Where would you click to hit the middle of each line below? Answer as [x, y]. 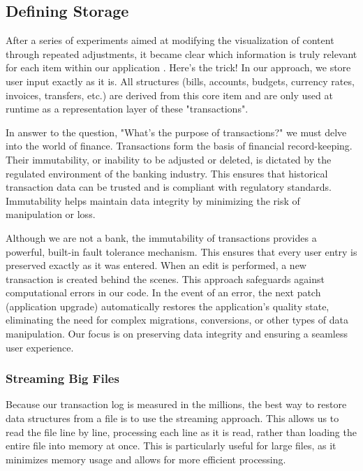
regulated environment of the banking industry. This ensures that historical [167, 173]
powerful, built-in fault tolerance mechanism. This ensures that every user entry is [181, 251]
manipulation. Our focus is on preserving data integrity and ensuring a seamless [177, 334]
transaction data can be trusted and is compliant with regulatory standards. [169, 187]
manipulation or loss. [51, 214]
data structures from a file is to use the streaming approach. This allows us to [172, 418]
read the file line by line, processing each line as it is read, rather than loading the [181, 432]
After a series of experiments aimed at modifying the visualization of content [170, 40]
